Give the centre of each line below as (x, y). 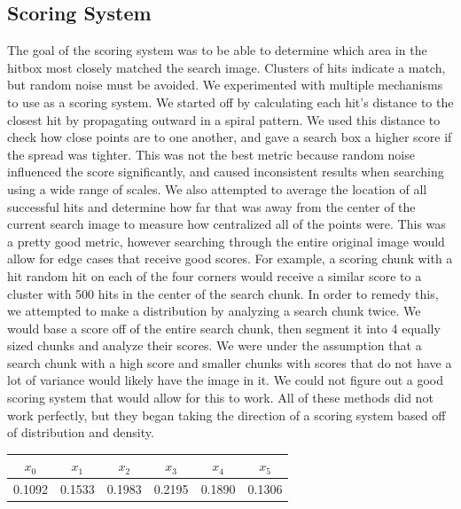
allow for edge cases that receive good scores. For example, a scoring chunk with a (230, 258)
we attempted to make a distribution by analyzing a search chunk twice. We (214, 311)
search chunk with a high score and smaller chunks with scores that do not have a (230, 362)
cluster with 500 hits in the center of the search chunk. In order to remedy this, (223, 293)
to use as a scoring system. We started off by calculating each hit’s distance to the (230, 102)
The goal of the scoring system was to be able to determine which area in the (217, 50)
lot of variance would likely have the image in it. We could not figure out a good (226, 380)
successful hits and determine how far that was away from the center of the (211, 206)
